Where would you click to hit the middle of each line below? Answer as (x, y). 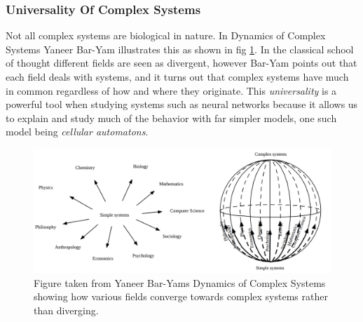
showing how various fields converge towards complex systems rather (181, 296)
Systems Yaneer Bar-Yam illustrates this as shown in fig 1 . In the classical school (180, 49)
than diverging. (66, 310)
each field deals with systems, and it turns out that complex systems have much (177, 76)
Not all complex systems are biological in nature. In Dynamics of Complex (166, 35)
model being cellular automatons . (77, 132)
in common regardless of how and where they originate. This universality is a (171, 90)
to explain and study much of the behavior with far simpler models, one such (171, 118)
